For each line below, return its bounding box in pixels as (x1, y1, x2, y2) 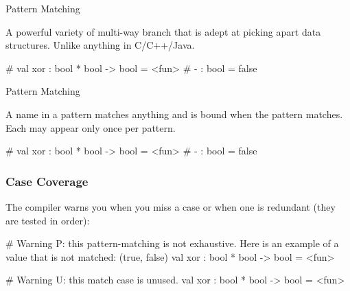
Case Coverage (5, 172, 89, 189)
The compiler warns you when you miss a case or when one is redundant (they (5, 199, 336, 213)
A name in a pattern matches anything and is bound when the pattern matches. (5, 106, 343, 121)
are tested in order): (5, 213, 90, 227)
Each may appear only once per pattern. (5, 120, 176, 135)
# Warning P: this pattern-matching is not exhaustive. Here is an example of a (5, 236, 339, 251)
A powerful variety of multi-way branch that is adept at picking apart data (5, 24, 321, 38)
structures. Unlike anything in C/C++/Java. (5, 38, 195, 52)
